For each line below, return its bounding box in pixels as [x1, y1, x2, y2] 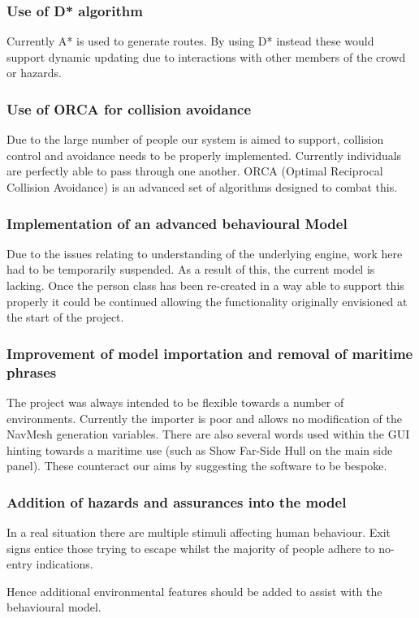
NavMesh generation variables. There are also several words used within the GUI [6, 426, 410, 443]
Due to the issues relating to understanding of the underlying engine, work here [6, 244, 403, 261]
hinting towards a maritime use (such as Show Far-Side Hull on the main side [6, 441, 393, 458]
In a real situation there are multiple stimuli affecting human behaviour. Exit [6, 524, 391, 541]
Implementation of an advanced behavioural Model [6, 213, 348, 233]
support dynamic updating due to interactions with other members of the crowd [6, 48, 406, 65]
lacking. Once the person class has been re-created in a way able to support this [6, 277, 404, 293]
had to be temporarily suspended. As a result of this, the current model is [6, 261, 375, 278]
